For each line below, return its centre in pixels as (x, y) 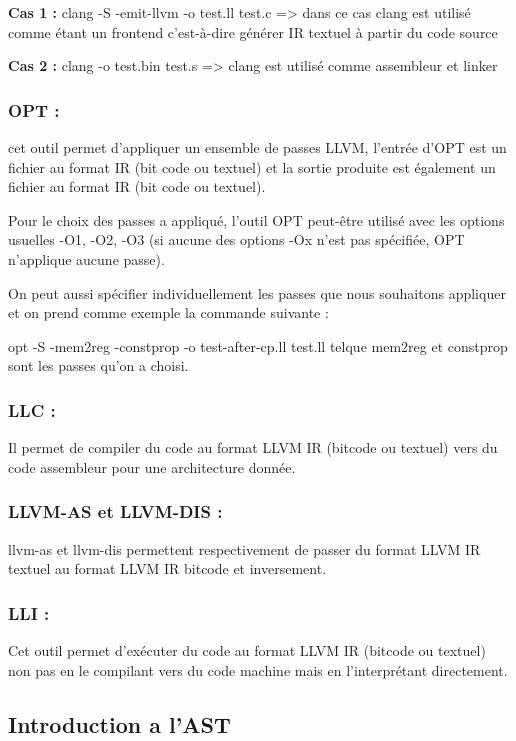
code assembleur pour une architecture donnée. (152, 466)
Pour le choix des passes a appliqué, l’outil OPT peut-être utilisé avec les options (256, 219)
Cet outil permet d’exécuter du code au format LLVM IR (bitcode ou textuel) (247, 649)
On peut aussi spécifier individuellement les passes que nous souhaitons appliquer (257, 292)
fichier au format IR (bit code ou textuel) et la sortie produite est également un (252, 166)
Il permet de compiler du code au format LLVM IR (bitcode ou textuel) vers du (253, 447)
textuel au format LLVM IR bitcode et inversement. (167, 568)
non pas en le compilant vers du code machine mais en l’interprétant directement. (258, 669)
